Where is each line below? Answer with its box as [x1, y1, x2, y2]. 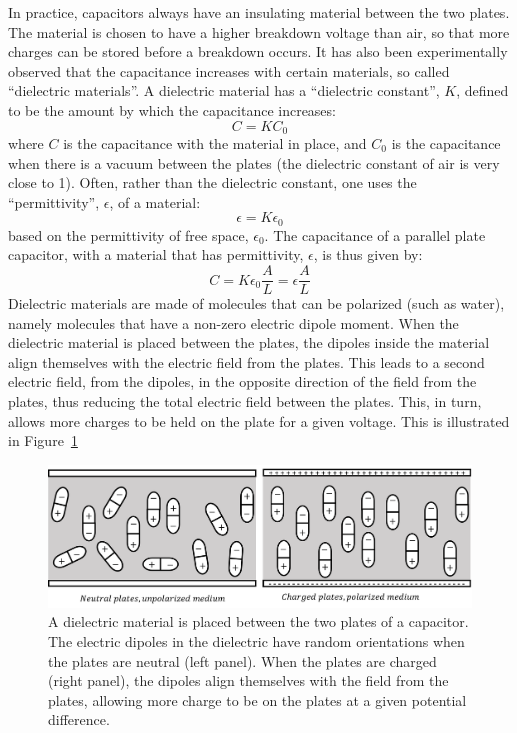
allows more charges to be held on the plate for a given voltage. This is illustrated [8, 410, 510, 431]
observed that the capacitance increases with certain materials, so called [8, 60, 450, 81]
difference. [48, 709, 110, 730]
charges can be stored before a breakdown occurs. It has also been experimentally [8, 41, 508, 62]
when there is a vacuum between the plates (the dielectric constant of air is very [8, 152, 500, 173]
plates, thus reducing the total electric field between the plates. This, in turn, [8, 391, 482, 412]
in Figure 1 [8, 430, 78, 451]
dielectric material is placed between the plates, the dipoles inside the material [8, 332, 490, 353]
